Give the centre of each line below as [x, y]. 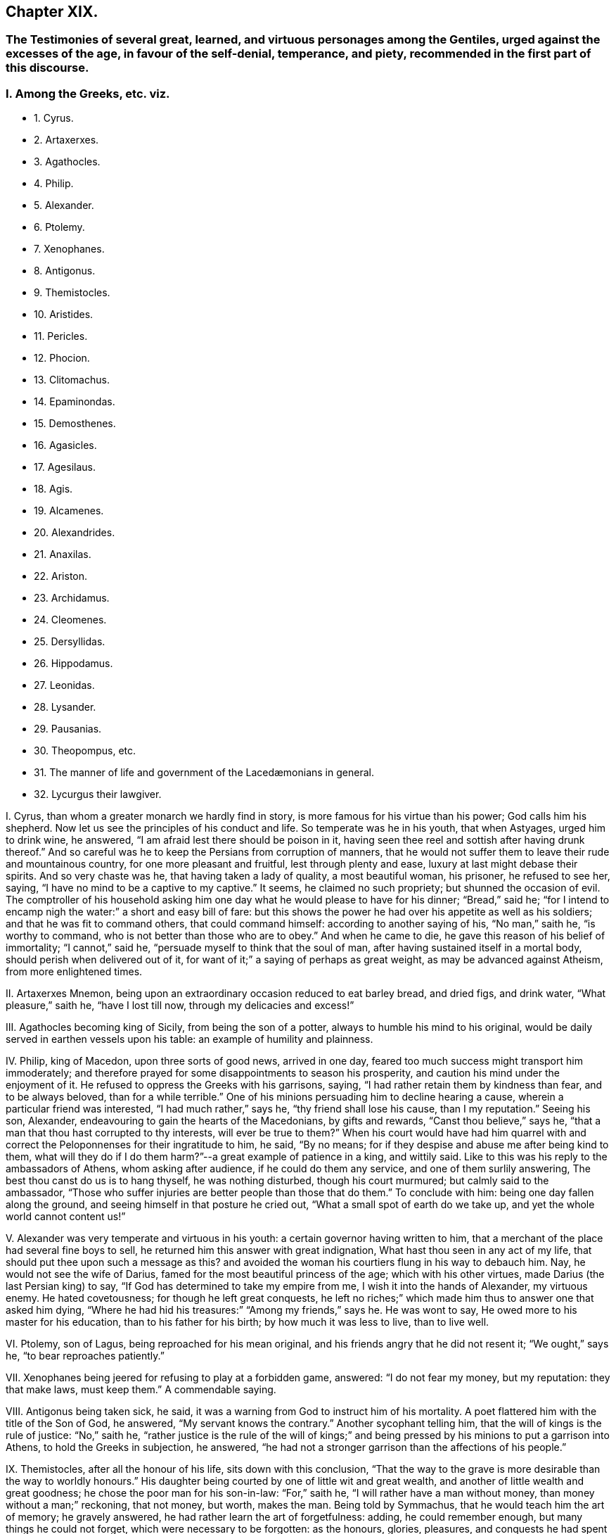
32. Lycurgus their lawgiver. [98, 794]
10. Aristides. [64, 315]
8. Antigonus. [65, 271]
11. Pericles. [61, 336]
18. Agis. [53, 489]
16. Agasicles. [65, 445]
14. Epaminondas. [75, 402]
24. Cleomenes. [70, 620]
